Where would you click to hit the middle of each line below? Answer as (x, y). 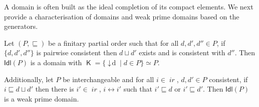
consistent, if (228, 79)
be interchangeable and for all (108, 79)
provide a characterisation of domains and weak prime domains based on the (122, 16)
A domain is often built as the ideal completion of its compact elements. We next (129, 6)
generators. (21, 26)
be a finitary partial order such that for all (113, 43)
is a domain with (56, 62)
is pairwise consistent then (77, 53)
